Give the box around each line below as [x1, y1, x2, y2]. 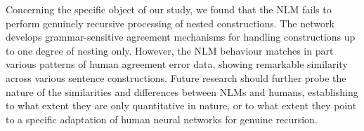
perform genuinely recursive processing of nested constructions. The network [6, 15, 334, 30]
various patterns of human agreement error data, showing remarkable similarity [6, 57, 348, 71]
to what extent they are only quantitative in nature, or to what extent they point [6, 98, 357, 113]
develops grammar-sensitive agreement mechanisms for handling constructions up [6, 29, 356, 44]
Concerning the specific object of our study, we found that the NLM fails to [6, 2, 332, 16]
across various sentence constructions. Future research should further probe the [6, 70, 346, 85]
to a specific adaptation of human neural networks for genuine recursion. [6, 111, 318, 126]
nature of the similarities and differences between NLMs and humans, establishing [6, 84, 358, 99]
